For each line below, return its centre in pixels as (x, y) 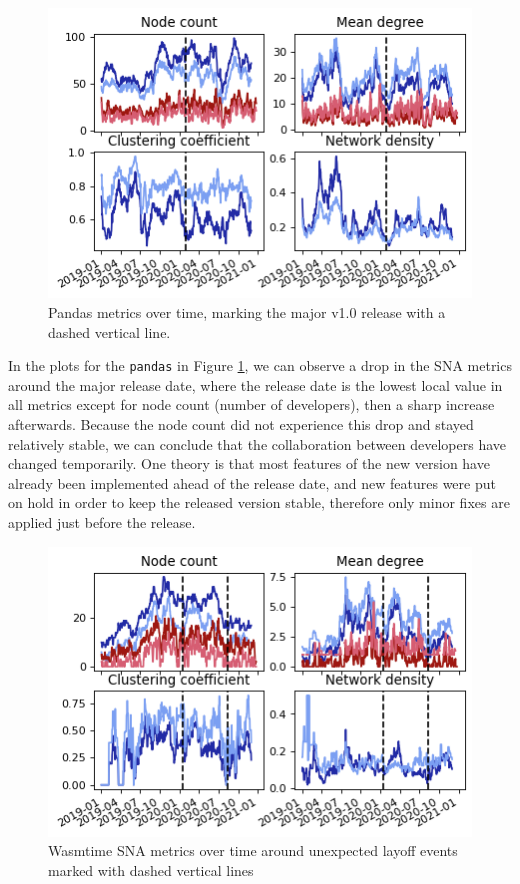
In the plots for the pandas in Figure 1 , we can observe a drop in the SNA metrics (260, 365)
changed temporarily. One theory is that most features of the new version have (249, 463)
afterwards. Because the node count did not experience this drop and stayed (241, 423)
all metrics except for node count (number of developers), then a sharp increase (251, 404)
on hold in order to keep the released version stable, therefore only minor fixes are (259, 502)
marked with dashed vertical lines (151, 870)
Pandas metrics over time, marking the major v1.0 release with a (247, 311)
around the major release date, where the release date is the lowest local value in (255, 384)
